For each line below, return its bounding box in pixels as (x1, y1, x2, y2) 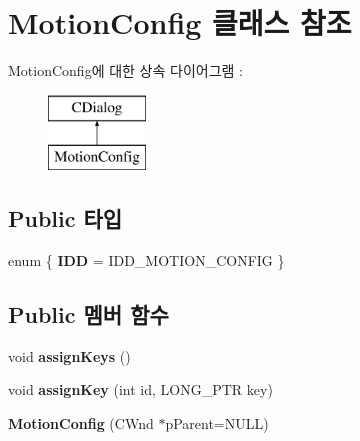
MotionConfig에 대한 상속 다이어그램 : (8, 60, 243, 81)
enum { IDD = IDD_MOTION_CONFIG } (8, 250, 285, 271)
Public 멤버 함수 (8, 299, 169, 330)
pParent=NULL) (165, 413, 269, 434)
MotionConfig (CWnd (8, 413, 154, 434)
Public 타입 (8, 203, 123, 234)
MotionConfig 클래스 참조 (8, 2, 352, 43)
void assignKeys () (8, 345, 131, 366)
